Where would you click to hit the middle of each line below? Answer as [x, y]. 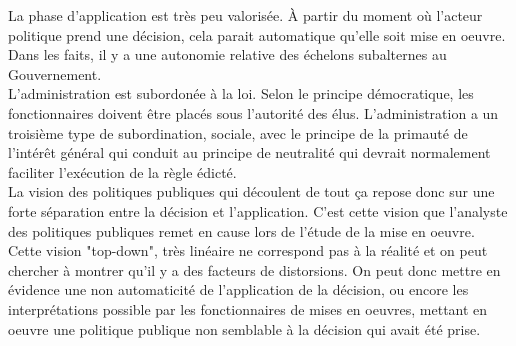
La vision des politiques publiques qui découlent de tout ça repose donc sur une [251, 191]
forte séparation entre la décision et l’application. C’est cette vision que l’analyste [258, 210]
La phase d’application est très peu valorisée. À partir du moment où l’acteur [245, 15]
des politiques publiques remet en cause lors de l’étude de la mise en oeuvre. [241, 230]
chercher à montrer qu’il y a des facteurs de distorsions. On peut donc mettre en [254, 269]
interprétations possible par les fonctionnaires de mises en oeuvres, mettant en [248, 308]
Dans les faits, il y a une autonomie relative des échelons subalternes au [227, 54]
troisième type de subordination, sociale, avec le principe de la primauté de [238, 132]
